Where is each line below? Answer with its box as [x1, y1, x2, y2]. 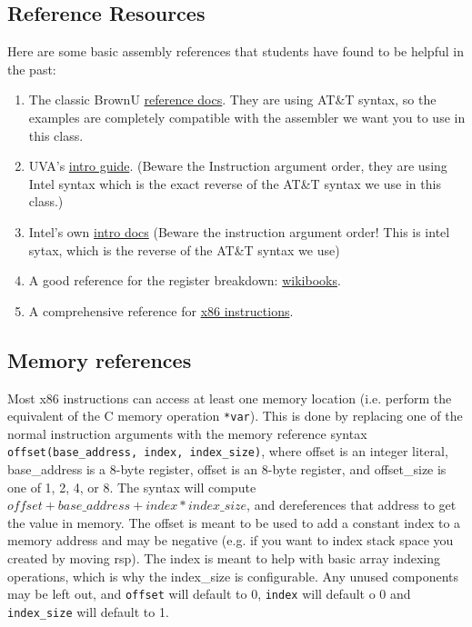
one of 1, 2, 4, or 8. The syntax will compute [7, 477, 256, 496]
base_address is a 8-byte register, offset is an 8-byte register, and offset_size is [7, 460, 447, 479]
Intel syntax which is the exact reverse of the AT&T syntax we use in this [28, 174, 441, 193]
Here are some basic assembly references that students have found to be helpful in [7, 42, 464, 61]
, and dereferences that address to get [246, 495, 457, 514]
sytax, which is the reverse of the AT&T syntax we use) [28, 240, 340, 259]
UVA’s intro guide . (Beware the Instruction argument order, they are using [28, 156, 447, 175]
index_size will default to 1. [7, 602, 169, 621]
